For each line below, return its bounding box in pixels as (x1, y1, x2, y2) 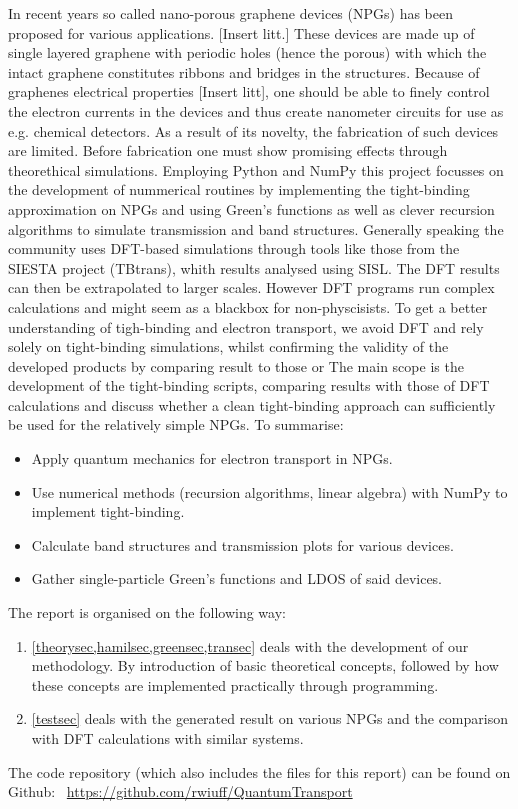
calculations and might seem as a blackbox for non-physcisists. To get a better (8, 296, 488, 317)
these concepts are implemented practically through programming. (31, 674, 439, 695)
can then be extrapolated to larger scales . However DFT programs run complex (8, 277, 495, 298)
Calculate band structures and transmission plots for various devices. (31, 534, 454, 555)
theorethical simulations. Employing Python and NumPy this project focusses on (8, 159, 504, 180)
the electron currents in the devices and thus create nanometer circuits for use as (8, 100, 504, 121)
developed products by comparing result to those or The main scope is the (8, 355, 464, 376)
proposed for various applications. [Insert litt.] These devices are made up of (8, 22, 475, 43)
